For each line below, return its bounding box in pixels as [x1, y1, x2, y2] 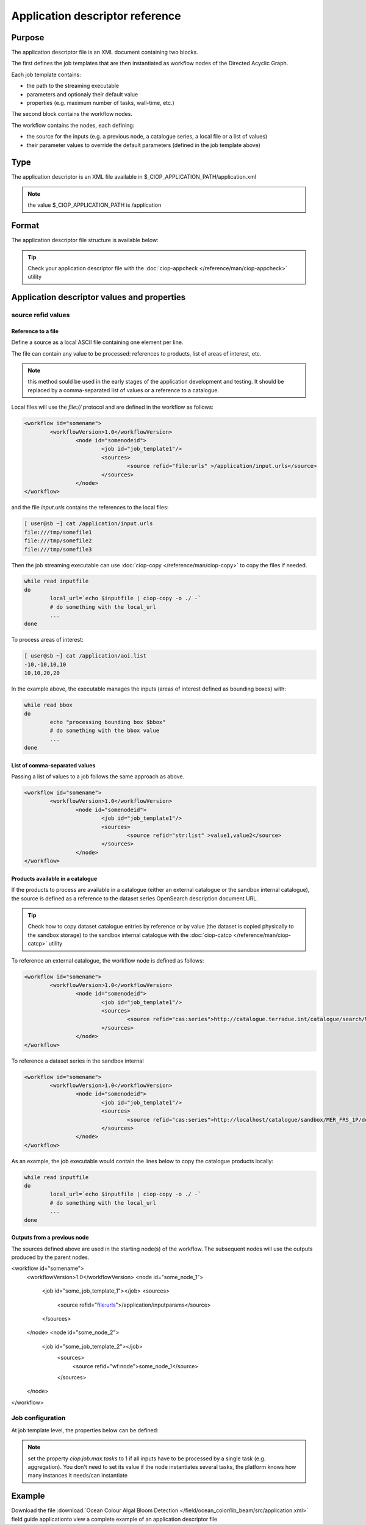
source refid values [11, 311, 70, 320]
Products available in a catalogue [11, 875, 98, 882]
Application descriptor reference [11, 9, 181, 23]
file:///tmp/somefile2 [24, 537, 92, 544]
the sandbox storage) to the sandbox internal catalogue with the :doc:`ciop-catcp [27, 931, 232, 939]
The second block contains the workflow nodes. [11, 110, 132, 118]
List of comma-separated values [11, 761, 96, 769]
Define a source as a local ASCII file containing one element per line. [11, 339, 184, 346]
